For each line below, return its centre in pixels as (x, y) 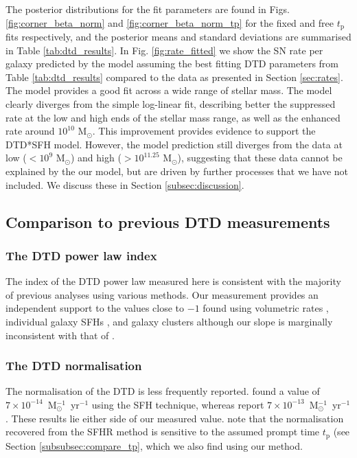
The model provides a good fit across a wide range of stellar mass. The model (169, 90)
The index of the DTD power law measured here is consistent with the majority (173, 281)
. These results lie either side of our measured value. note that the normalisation (175, 418)
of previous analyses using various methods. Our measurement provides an (162, 294)
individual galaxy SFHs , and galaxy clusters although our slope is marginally (169, 321)
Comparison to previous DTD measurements (168, 221)
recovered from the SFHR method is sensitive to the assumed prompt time (163, 432)
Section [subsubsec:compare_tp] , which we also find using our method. (154, 445)
